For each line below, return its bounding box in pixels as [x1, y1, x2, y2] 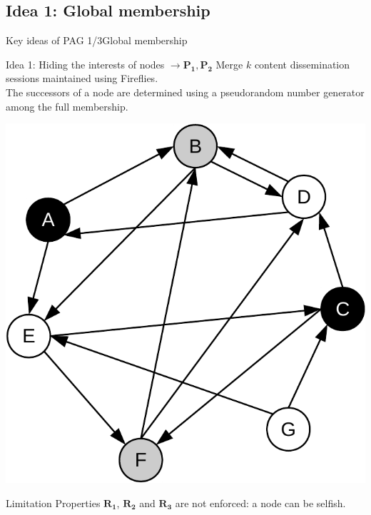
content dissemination [254, 56, 350, 71]
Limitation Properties [6, 495, 101, 510]
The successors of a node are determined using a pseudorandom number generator [6, 84, 365, 99]
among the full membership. [6, 98, 128, 113]
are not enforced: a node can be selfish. [175, 495, 346, 510]
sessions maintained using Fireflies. [6, 71, 158, 86]
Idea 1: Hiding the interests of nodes [6, 56, 165, 71]
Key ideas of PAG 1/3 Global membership [6, 33, 188, 48]
